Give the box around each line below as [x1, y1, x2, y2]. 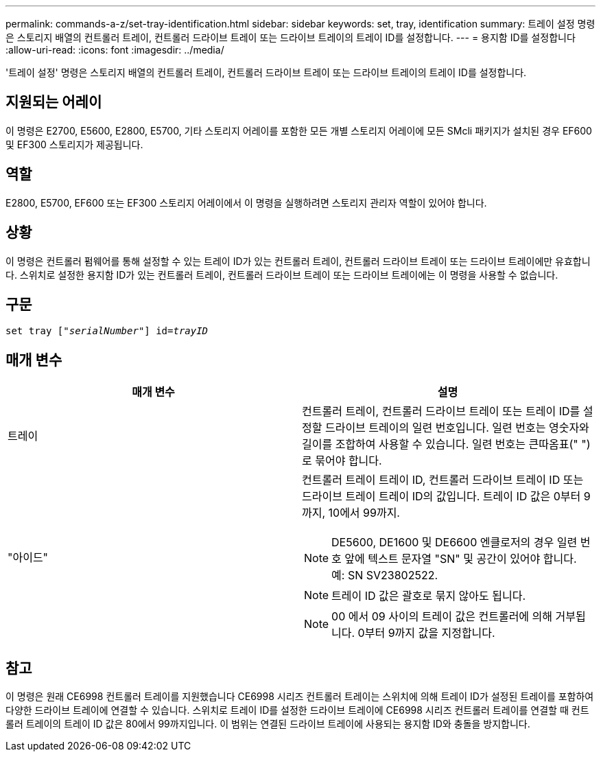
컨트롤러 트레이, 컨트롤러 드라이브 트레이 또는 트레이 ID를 [302, 404, 580, 419]
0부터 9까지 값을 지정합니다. [357, 626, 495, 640]
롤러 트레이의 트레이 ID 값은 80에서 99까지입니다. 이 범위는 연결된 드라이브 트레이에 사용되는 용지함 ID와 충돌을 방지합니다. [5, 718, 530, 730]
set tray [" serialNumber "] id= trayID [5, 325, 209, 337]
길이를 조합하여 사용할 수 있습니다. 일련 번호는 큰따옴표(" [302, 437, 578, 452]
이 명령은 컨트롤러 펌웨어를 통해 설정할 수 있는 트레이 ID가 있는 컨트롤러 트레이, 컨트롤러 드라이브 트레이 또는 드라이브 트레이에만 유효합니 [5, 255, 591, 267]
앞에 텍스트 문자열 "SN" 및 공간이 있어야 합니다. [344, 552, 577, 566]
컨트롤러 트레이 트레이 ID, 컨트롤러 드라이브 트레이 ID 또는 [302, 473, 584, 487]
